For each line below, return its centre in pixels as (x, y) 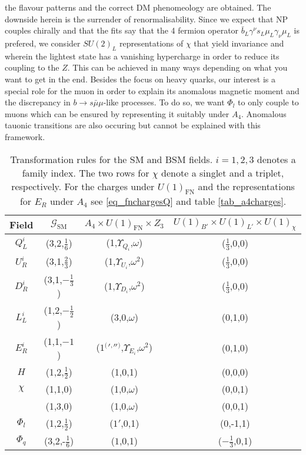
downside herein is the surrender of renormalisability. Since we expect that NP (147, 19)
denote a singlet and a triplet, (223, 172)
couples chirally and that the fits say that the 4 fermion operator (122, 30)
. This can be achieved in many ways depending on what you (177, 67)
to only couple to (268, 102)
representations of (151, 43)
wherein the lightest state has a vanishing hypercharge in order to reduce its (142, 56)
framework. (25, 136)
